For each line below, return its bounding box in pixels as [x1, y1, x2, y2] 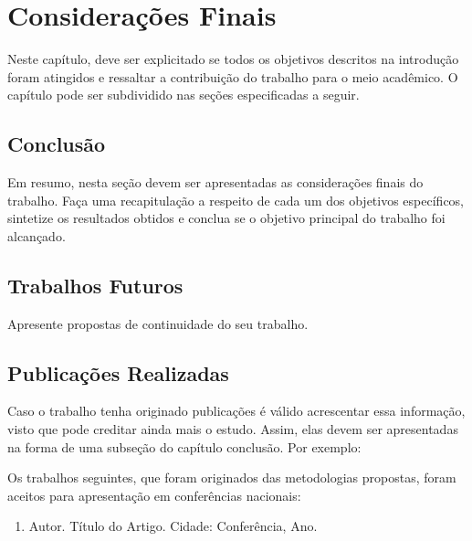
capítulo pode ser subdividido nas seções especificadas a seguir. [7, 85, 360, 104]
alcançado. [7, 226, 66, 245]
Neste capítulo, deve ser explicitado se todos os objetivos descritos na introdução [7, 49, 459, 69]
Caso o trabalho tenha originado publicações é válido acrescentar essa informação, [7, 401, 466, 420]
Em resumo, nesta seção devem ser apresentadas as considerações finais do [7, 173, 424, 192]
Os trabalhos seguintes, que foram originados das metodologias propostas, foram [7, 468, 456, 487]
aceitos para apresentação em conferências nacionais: [7, 485, 301, 504]
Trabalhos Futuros [7, 270, 184, 299]
